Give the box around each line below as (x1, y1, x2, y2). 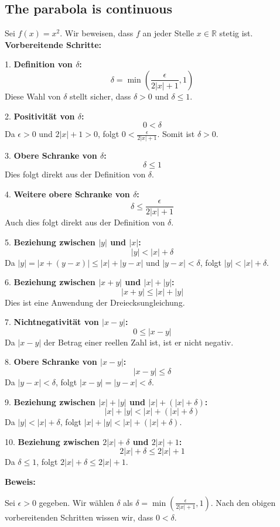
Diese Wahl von (5, 90, 61, 102)
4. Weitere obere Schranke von (5, 187, 130, 200)
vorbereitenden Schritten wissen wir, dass (5, 511, 153, 523)
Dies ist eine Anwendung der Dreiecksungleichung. (5, 296, 185, 308)
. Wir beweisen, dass (60, 27, 134, 39)
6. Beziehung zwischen (5, 276, 95, 288)
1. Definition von (5, 58, 73, 70)
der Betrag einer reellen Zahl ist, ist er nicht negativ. (43, 336, 234, 348)
